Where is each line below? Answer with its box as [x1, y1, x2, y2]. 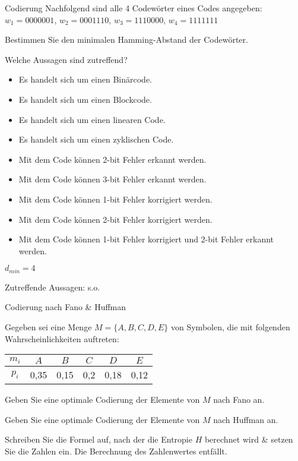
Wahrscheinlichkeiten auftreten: [5, 332, 119, 345]
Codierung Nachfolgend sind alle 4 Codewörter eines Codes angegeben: [5, 2, 262, 14]
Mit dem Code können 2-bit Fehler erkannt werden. [18, 153, 207, 165]
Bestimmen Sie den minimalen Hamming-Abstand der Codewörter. [5, 33, 248, 46]
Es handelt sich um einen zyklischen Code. [18, 133, 174, 146]
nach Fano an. [213, 393, 265, 406]
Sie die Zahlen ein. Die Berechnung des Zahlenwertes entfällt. [5, 444, 227, 457]
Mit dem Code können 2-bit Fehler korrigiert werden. [18, 213, 213, 225]
